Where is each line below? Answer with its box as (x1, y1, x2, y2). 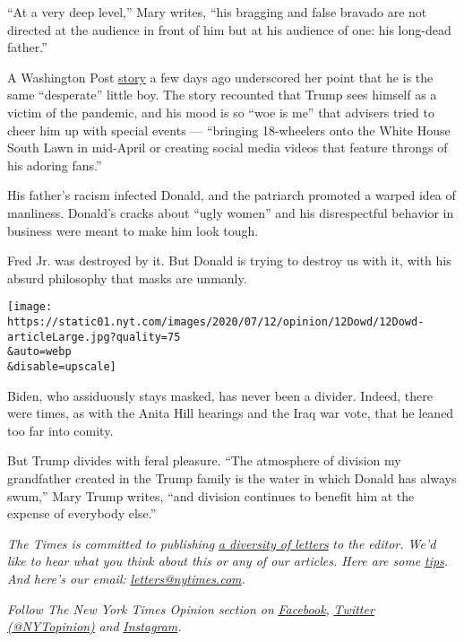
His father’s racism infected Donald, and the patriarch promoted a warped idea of (7, 186, 456, 204)
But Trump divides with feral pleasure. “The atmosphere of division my (7, 451, 401, 470)
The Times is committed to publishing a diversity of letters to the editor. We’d (7, 534, 436, 552)
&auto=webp (7, 345, 72, 359)
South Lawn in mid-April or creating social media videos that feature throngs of (7, 138, 448, 157)
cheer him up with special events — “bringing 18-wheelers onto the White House (7, 120, 451, 139)
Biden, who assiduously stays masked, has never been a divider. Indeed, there (7, 386, 433, 404)
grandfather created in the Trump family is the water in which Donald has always (7, 468, 457, 487)
